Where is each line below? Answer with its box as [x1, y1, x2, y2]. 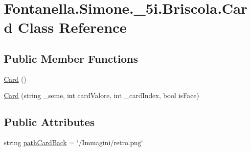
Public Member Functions [4, 50, 138, 66]
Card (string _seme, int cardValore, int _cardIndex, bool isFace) [4, 90, 199, 101]
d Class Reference [4, 17, 127, 37]
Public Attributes [4, 114, 95, 129]
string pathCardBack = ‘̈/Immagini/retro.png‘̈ [4, 137, 143, 148]
